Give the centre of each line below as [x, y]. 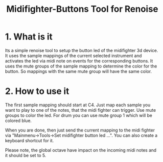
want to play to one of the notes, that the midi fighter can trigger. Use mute [81, 110]
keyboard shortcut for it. [29, 140]
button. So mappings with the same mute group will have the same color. [79, 71]
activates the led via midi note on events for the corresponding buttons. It [79, 61]
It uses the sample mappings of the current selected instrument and [73, 56]
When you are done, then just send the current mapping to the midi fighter [80, 130]
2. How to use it [37, 91]
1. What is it [29, 37]
